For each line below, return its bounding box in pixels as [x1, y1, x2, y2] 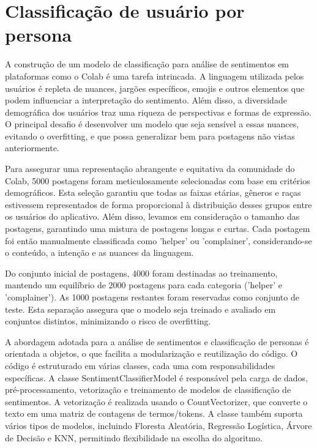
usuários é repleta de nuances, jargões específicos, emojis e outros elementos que [5, 81, 305, 94]
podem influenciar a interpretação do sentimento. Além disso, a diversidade [5, 94, 287, 106]
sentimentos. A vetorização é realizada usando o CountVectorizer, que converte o [5, 395, 308, 408]
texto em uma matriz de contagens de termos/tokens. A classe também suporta [5, 407, 303, 420]
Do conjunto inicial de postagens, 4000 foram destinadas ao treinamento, [5, 266, 278, 279]
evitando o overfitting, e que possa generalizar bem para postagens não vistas [5, 129, 295, 142]
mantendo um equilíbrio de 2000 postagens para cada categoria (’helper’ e [5, 278, 282, 291]
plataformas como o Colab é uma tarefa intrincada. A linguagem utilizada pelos [5, 69, 304, 82]
